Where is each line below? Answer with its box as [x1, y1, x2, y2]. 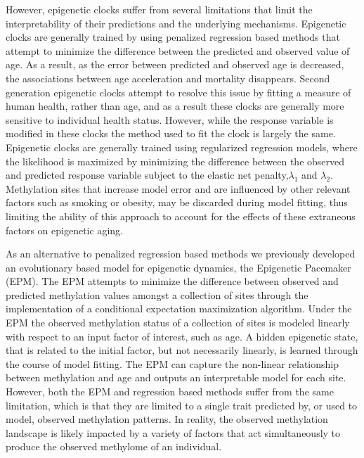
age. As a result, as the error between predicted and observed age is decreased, [6, 57, 344, 72]
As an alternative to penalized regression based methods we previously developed [6, 246, 356, 261]
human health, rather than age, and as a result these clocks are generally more [6, 98, 344, 113]
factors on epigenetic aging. [6, 222, 123, 237]
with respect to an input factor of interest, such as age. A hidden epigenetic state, [6, 329, 358, 343]
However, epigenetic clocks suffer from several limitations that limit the [6, 2, 313, 16]
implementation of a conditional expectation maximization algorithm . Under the [6, 301, 352, 316]
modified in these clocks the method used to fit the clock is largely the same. [6, 126, 336, 141]
